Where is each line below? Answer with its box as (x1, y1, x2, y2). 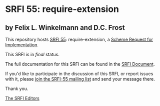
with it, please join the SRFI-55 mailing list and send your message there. (5, 76, 155, 82)
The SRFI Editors (5, 96, 40, 101)
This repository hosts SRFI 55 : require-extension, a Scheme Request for (5, 36, 153, 42)
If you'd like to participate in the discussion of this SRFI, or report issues (5, 71, 153, 77)
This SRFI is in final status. (5, 51, 60, 57)
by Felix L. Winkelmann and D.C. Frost (5, 23, 125, 32)
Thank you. (5, 86, 28, 92)
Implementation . (5, 42, 39, 48)
